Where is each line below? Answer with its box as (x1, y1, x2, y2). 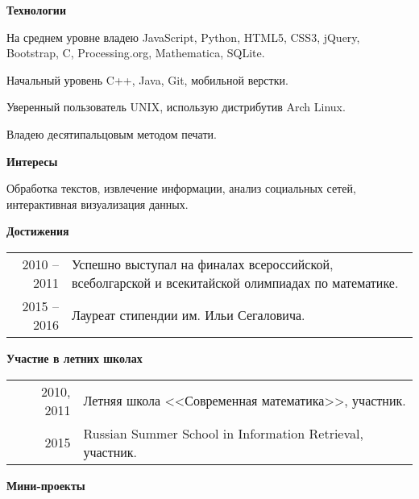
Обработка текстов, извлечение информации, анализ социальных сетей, (6, 180, 356, 197)
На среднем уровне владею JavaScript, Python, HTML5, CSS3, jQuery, (6, 28, 360, 45)
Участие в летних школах (6, 349, 143, 366)
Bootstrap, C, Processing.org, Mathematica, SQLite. (6, 44, 265, 61)
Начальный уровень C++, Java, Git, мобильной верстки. (6, 71, 288, 88)
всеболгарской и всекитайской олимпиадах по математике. (71, 272, 399, 292)
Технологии (6, 2, 66, 18)
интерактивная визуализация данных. (6, 195, 189, 212)
